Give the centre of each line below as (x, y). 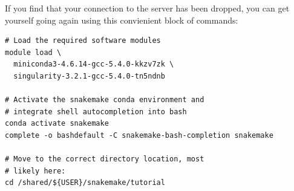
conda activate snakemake (57, 124)
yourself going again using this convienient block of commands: (122, 20)
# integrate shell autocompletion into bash (96, 112)
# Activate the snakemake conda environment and (105, 100)
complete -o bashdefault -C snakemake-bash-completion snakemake (139, 135)
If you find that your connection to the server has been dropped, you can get (147, 8)
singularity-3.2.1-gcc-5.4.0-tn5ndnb (89, 76)
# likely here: (35, 171)
